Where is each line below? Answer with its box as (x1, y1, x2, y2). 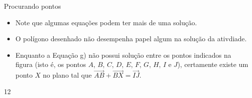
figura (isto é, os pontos (15, 59, 86, 69)
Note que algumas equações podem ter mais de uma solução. (15, 17, 197, 27)
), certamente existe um (177, 59, 249, 69)
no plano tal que (42, 70, 92, 80)
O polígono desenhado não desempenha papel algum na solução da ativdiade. (15, 33, 247, 44)
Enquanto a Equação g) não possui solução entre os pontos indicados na (15, 49, 231, 60)
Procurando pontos (4, 1, 61, 11)
